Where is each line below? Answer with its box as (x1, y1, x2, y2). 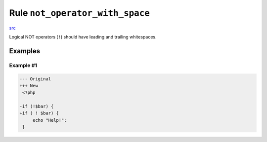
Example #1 (9, 62, 37, 69)
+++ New (19, 83, 38, 88)
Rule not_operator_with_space (9, 7, 150, 18)
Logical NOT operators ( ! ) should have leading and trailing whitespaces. (9, 34, 157, 39)
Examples (9, 47, 41, 55)
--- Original (19, 76, 51, 81)
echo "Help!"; (32, 117, 67, 123)
